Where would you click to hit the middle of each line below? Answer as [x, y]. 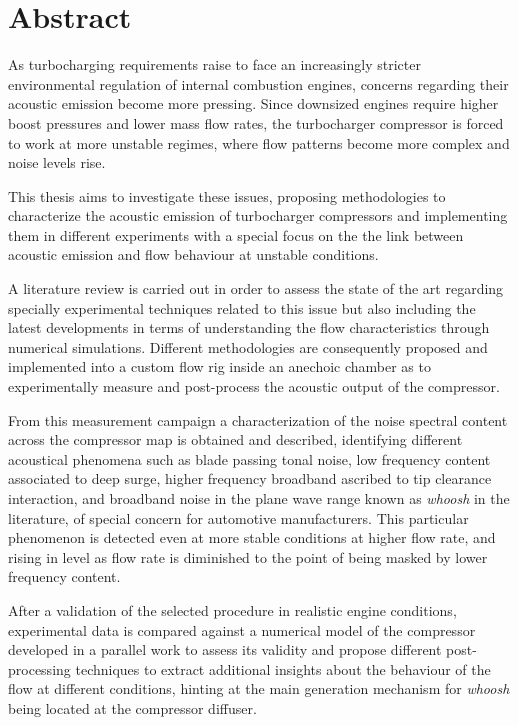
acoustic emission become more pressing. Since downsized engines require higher [253, 103]
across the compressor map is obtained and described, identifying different [235, 439]
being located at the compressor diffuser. [132, 707]
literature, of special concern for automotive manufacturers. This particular [238, 517]
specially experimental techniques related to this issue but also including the [242, 307]
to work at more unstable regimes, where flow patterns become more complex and [259, 142]
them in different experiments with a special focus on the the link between [236, 234]
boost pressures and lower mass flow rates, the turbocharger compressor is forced [256, 122]
